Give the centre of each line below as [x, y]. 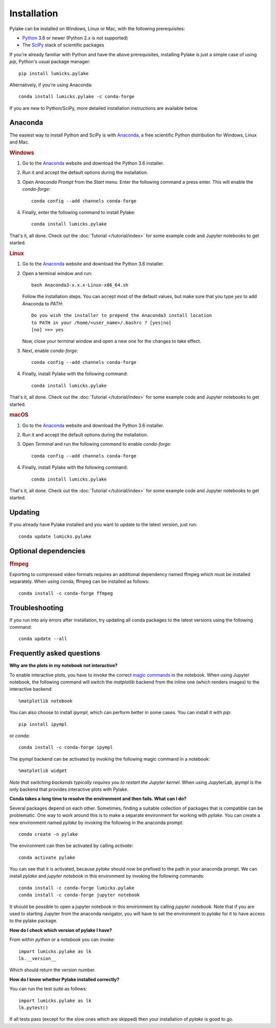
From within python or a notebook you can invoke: [62, 940]
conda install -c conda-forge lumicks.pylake [77, 888]
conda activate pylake [47, 857]
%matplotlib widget [43, 771]
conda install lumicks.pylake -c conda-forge [77, 97]
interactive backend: [31, 689]
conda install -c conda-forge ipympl [66, 747]
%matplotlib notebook [45, 701]
